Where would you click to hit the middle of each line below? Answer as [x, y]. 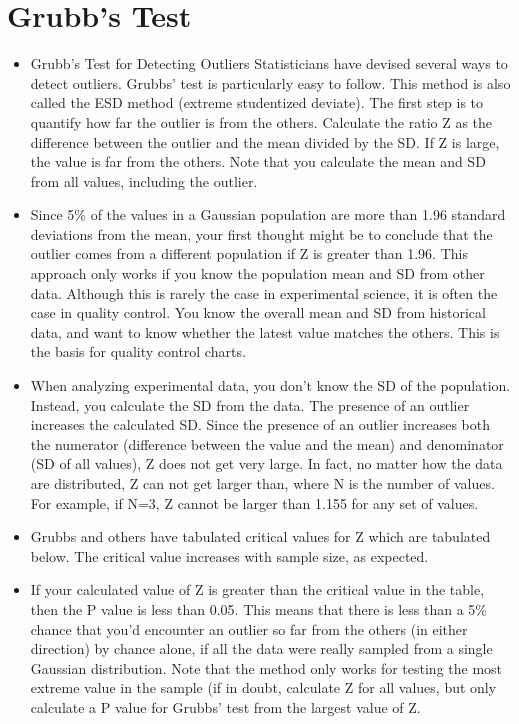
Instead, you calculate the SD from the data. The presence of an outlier [250, 404]
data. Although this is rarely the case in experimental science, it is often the [264, 292]
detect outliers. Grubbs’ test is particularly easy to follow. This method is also [270, 82]
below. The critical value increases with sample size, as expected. [229, 555]
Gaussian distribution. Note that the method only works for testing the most [266, 667]
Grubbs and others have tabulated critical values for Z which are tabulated [260, 536]
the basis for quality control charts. [138, 351]
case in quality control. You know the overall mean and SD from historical [258, 312]
